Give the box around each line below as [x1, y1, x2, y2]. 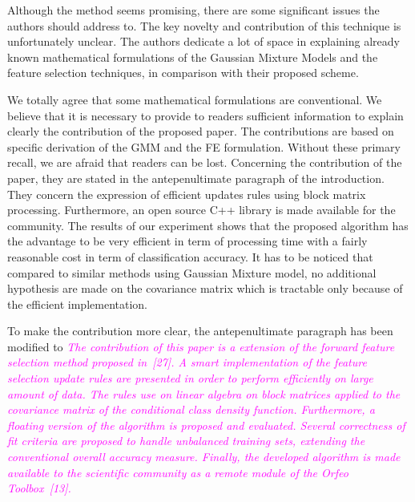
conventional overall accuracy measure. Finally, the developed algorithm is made [7, 448, 401, 465]
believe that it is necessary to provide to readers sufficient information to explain [7, 107, 404, 123]
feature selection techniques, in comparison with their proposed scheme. [7, 64, 359, 81]
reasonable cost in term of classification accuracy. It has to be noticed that [7, 248, 373, 265]
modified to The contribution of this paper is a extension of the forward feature [7, 338, 395, 354]
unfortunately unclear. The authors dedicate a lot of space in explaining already [7, 33, 400, 50]
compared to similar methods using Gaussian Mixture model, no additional [7, 264, 377, 281]
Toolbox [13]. [7, 480, 71, 496]
